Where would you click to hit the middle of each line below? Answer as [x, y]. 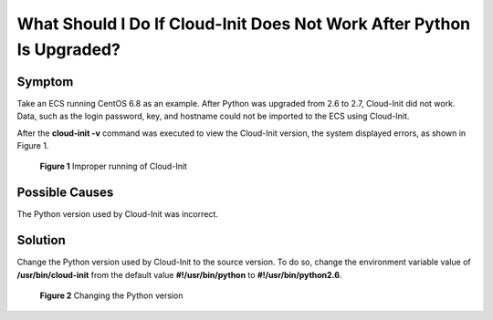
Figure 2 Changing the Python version [111, 295]
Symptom [45, 82]
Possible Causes [65, 193]
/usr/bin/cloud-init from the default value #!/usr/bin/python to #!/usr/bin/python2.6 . [179, 274]
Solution [41, 240]
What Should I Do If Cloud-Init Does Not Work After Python [243, 24]
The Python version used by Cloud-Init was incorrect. [117, 214]
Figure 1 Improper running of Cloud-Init [113, 166]
